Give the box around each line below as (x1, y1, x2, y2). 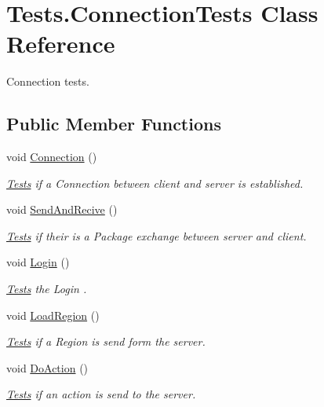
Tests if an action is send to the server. (6, 386, 196, 402)
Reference (6, 27, 115, 60)
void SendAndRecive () (6, 201, 118, 218)
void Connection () (6, 148, 97, 165)
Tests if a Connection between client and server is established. (6, 174, 304, 191)
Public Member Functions (6, 112, 221, 136)
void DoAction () (6, 359, 89, 376)
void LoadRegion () (6, 306, 100, 323)
